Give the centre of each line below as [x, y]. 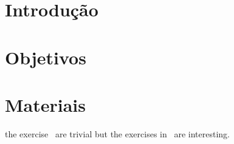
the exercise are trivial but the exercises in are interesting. [117, 133]
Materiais [46, 104]
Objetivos [46, 57]
